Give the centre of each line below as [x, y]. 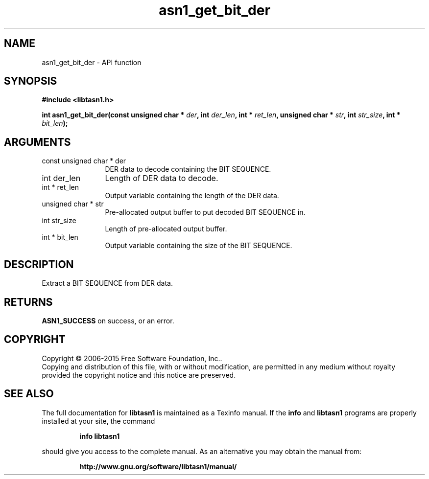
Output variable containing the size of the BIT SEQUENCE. [199, 246]
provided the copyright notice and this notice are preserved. [139, 375]
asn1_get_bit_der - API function [92, 62]
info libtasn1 [100, 436]
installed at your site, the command [98, 421]
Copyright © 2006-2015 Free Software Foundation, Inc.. [132, 358]
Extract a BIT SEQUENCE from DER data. [107, 283]
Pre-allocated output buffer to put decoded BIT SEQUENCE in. [205, 212]
